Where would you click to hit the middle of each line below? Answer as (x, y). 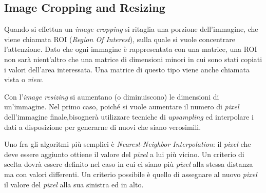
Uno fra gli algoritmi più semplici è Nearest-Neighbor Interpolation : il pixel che (128, 144)
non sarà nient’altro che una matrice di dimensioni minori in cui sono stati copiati (133, 59)
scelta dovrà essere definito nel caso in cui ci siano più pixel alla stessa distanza (129, 164)
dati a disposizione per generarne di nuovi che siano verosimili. (103, 127)
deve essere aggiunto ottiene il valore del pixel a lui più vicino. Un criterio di (124, 154)
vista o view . (24, 79)
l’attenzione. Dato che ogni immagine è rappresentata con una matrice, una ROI (131, 49)
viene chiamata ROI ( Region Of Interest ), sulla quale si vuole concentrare (120, 39)
